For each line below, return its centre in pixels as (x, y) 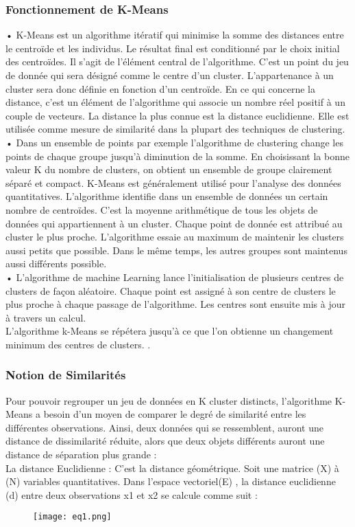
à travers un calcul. (46, 317)
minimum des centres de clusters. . (78, 344)
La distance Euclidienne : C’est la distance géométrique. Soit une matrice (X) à (172, 468)
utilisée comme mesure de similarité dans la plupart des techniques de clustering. (175, 129)
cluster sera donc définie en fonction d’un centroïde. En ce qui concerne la (161, 88)
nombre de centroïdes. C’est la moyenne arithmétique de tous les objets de (162, 209)
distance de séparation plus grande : (81, 455)
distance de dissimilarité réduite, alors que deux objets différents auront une (165, 441)
